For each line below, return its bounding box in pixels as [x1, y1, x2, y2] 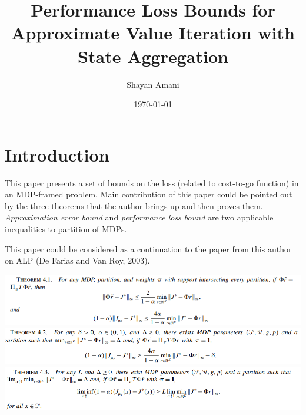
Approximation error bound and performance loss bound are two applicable [5, 211, 274, 223]
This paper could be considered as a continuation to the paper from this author [5, 242, 292, 255]
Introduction [5, 142, 109, 166]
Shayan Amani [127, 78, 179, 90]
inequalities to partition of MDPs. [5, 223, 127, 235]
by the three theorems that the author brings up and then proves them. [5, 199, 263, 212]
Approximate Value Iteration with [11, 21, 295, 45]
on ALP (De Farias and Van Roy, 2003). [5, 254, 150, 266]
